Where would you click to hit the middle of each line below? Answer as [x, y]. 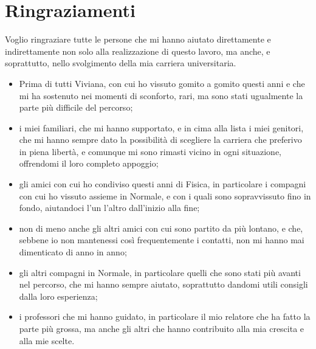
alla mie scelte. [47, 340]
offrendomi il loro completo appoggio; [89, 163]
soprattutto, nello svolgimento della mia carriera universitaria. [121, 63]
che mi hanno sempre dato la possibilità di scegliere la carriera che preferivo [160, 140]
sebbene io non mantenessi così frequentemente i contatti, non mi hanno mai [162, 240]
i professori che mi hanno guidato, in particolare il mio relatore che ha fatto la [165, 316]
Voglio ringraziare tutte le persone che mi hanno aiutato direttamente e [138, 39]
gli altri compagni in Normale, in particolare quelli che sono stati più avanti [160, 272]
